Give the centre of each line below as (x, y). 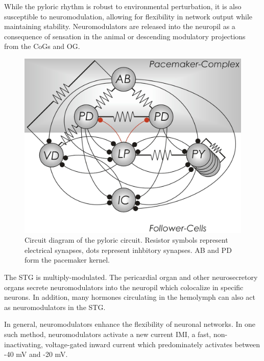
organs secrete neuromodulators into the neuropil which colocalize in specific (124, 287)
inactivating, (23, 344)
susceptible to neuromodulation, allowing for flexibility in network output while (128, 16)
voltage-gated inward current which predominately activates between (153, 344)
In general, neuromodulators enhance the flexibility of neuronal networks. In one (130, 324)
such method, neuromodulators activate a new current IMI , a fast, (108, 334)
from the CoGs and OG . (42, 46)
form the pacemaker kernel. (67, 260)
